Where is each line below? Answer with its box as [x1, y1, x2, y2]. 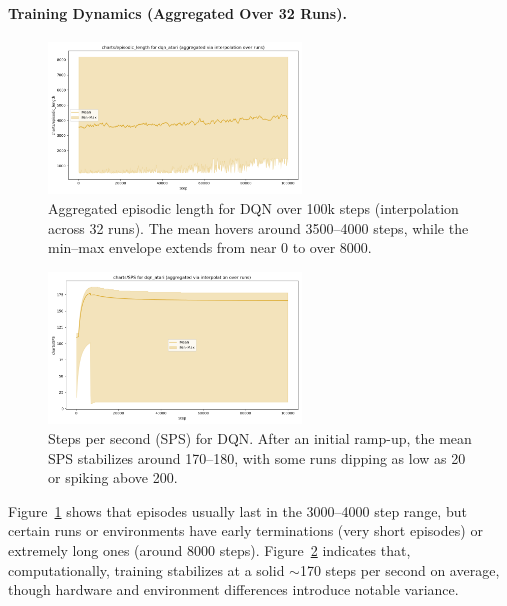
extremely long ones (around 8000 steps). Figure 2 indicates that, [8, 539, 411, 560]
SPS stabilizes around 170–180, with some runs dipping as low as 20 [48, 447, 466, 468]
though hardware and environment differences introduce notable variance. [8, 579, 459, 600]
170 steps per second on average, [299, 559, 500, 580]
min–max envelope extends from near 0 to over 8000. [48, 237, 372, 258]
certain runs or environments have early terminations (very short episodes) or [8, 520, 483, 541]
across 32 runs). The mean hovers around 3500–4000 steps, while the [48, 217, 469, 238]
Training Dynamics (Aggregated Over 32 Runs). [8, 2, 347, 23]
